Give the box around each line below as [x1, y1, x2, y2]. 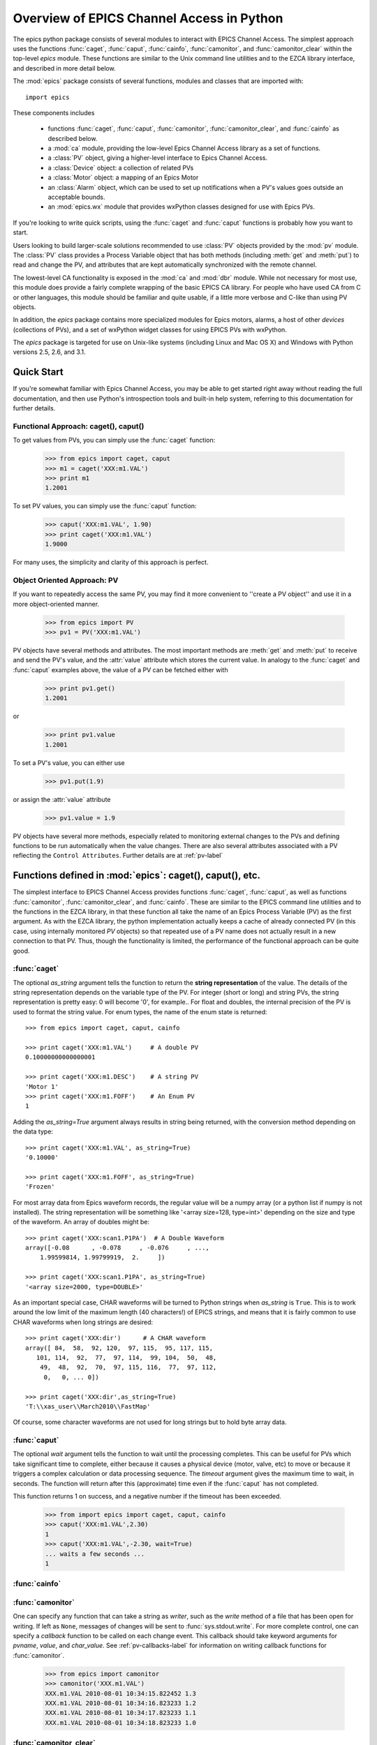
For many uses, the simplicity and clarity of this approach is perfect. [13, 558, 209, 567]
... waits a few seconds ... [45, 1550, 145, 1558]
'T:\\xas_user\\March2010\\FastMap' [25, 1402, 151, 1410]
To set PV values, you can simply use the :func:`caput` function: [13, 502, 197, 510]
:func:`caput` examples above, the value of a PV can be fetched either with [13, 665, 228, 674]
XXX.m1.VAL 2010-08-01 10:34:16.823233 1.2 [45, 1699, 197, 1707]
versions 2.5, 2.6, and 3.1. [13, 348, 86, 356]
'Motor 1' [25, 1083, 59, 1090]
